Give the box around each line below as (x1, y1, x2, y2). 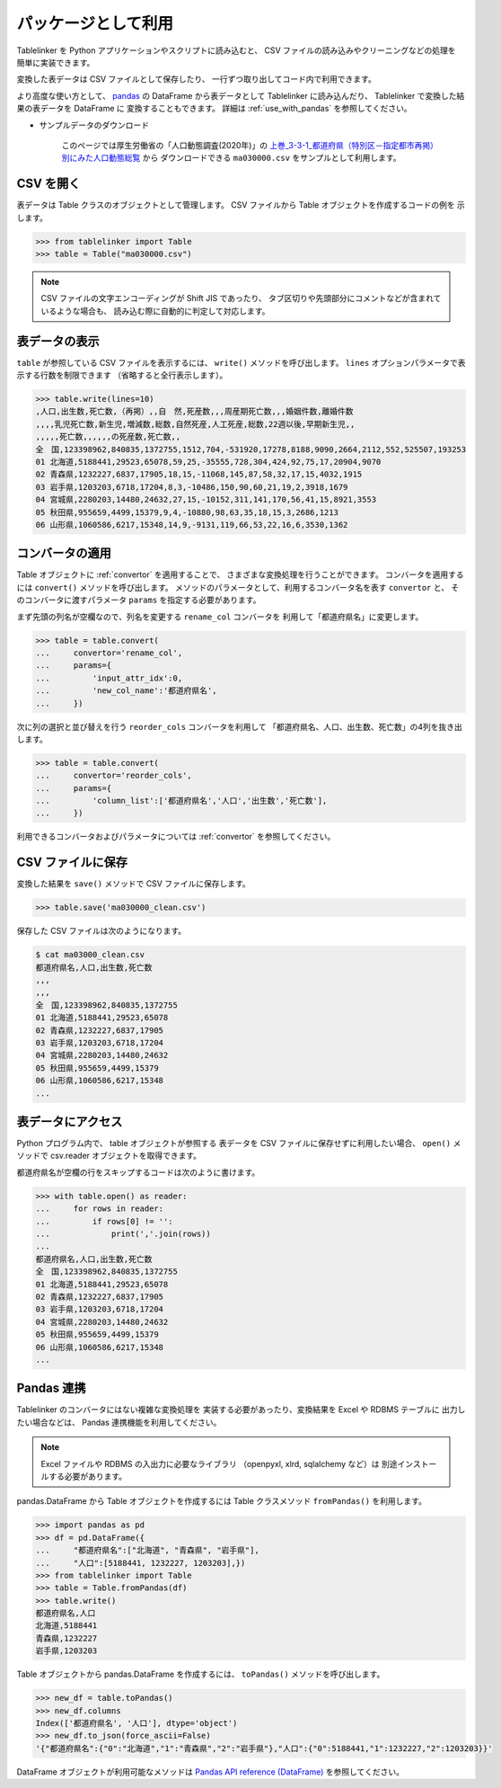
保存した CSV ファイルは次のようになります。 (16, 926, 187, 937)
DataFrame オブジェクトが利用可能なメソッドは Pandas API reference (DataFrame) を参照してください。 (16, 1766, 404, 1777)
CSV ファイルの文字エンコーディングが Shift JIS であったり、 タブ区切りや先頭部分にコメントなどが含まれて (40, 293, 442, 304)
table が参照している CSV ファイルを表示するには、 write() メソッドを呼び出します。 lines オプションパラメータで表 (16, 357, 466, 368)
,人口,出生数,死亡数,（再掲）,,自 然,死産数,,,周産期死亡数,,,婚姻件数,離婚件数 (35, 406, 354, 417)
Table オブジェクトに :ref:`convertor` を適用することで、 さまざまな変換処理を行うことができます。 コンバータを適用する (16, 569, 464, 580)
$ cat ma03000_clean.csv (35, 949, 145, 960)
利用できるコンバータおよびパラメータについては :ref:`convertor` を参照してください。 (16, 832, 336, 842)
